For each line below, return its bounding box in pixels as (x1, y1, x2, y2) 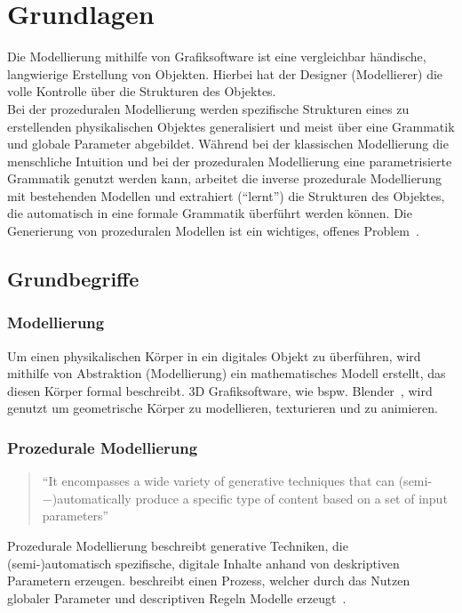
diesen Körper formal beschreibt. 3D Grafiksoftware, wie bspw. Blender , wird (7, 381, 433, 399)
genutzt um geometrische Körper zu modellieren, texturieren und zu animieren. (7, 399, 438, 417)
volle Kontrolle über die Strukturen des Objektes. (7, 82, 276, 101)
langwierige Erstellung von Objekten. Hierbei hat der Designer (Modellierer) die (7, 64, 443, 83)
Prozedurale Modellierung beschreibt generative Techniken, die (7, 536, 348, 555)
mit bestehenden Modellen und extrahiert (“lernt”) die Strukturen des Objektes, (7, 186, 445, 205)
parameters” (42, 506, 109, 525)
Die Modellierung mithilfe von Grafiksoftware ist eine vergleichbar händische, (7, 47, 426, 66)
